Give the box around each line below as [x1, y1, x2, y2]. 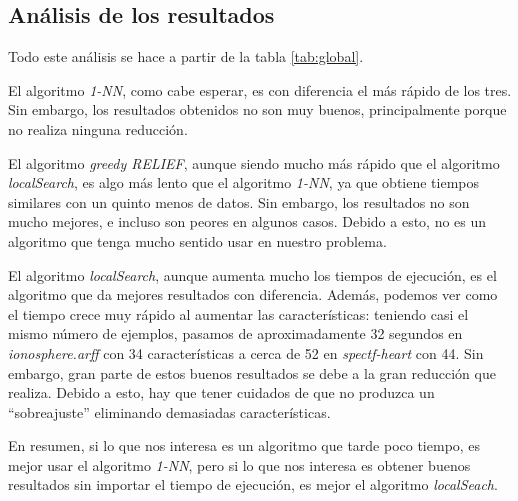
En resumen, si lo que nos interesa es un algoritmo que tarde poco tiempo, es [8, 435, 481, 456]
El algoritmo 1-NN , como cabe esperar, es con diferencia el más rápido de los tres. [8, 79, 512, 100]
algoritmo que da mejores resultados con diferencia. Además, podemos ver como [8, 284, 498, 305]
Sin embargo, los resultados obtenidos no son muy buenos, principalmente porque [8, 99, 507, 120]
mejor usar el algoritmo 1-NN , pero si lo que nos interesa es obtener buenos [8, 454, 471, 475]
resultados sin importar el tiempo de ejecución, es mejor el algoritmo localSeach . [8, 474, 498, 495]
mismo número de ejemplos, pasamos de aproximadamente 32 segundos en [8, 323, 463, 344]
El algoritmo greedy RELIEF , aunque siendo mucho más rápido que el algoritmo [8, 152, 500, 173]
